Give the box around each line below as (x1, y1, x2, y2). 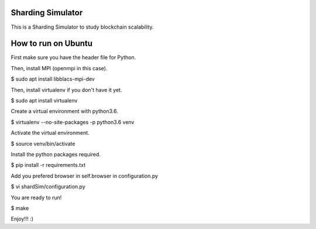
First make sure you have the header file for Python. (11, 54, 136, 61)
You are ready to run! (11, 194, 62, 201)
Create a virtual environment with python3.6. (11, 108, 118, 115)
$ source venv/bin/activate (11, 140, 75, 147)
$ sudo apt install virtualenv (11, 97, 78, 104)
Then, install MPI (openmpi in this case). (11, 64, 108, 71)
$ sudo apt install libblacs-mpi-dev (11, 76, 95, 83)
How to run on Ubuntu (11, 39, 93, 49)
